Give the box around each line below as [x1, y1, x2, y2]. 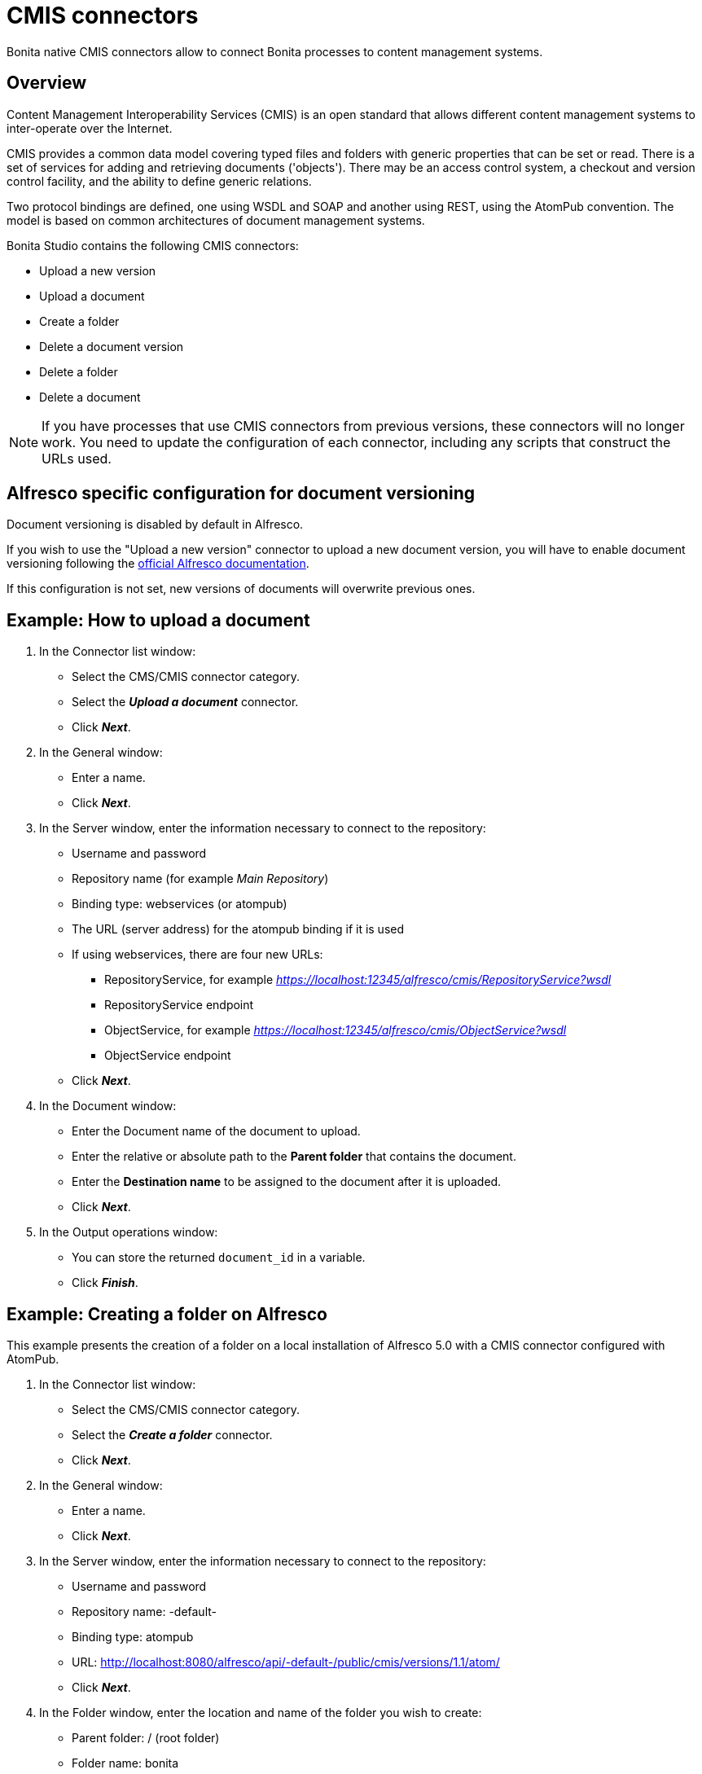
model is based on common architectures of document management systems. [7, 213, 425, 227]
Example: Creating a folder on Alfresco [7, 1303, 327, 1324]
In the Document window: [39, 1099, 177, 1113]
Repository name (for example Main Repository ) [72, 872, 329, 886]
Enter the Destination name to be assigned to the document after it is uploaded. [72, 1175, 502, 1189]
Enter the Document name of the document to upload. [72, 1124, 361, 1139]
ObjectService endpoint [104, 1048, 231, 1063]
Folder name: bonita [72, 1756, 179, 1771]
